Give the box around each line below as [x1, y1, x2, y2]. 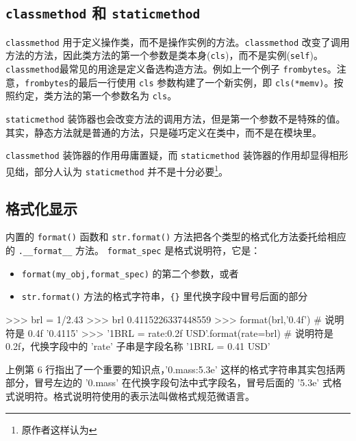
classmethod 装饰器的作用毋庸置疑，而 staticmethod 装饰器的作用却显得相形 [5, 148, 348, 162]
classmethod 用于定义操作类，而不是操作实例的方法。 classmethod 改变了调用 [5, 34, 350, 49]
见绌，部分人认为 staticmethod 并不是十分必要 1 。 [5, 162, 229, 178]
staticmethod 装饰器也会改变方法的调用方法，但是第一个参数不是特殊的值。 [5, 112, 346, 126]
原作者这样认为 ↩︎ [21, 422, 97, 436]
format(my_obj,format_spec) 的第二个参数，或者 [21, 266, 239, 280]
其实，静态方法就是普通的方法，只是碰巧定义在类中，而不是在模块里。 [5, 125, 322, 139]
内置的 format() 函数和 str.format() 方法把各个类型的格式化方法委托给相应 [5, 229, 346, 244]
